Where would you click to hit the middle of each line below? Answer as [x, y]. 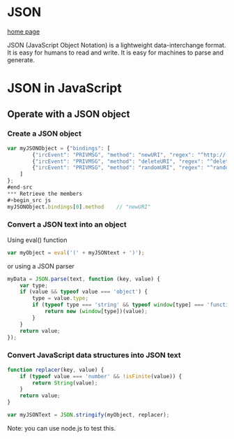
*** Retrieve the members [45, 194]
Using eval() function [37, 240]
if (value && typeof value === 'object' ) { [84, 292]
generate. [21, 59]
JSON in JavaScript [64, 88]
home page [24, 31]
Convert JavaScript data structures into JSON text [94, 355]
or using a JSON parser [41, 266]
